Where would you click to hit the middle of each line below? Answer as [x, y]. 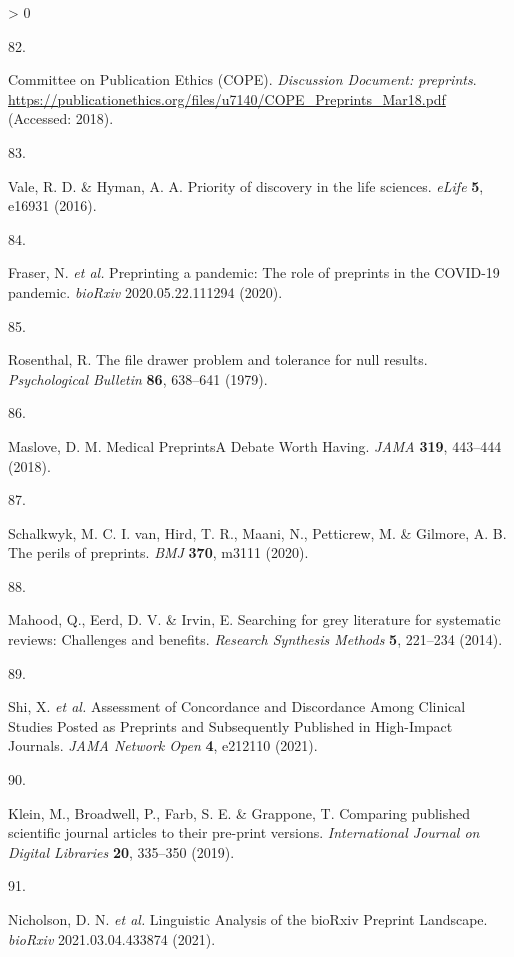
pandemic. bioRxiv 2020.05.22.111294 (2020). [145, 291]
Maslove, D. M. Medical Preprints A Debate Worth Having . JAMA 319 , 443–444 [255, 445]
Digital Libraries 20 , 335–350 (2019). [121, 851]
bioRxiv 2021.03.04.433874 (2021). [112, 938]
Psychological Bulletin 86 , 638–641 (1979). [138, 378]
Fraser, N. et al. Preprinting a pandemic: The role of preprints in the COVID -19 [254, 272]
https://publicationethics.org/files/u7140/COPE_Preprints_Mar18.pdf [227, 98]
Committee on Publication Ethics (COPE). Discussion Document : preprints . [242, 79]
